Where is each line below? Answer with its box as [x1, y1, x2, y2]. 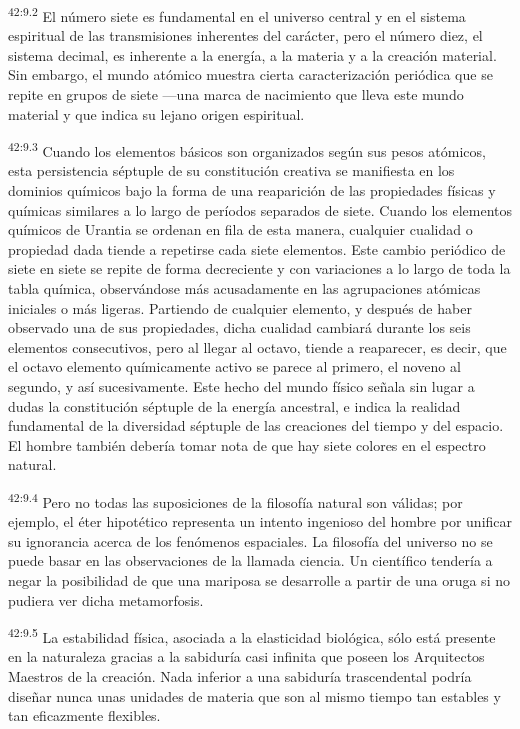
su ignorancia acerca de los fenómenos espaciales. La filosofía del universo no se [8, 530, 493, 551]
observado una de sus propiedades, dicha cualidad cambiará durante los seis [8, 317, 471, 338]
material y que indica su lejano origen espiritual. [8, 103, 305, 124]
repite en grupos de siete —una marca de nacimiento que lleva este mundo [8, 84, 464, 105]
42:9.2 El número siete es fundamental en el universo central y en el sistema [8, 3, 466, 26]
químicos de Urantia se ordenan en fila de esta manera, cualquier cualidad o [8, 219, 473, 240]
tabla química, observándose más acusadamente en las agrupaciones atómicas [8, 278, 481, 299]
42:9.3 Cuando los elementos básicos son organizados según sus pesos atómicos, [8, 138, 486, 161]
